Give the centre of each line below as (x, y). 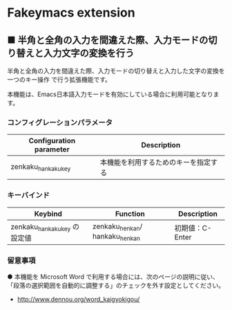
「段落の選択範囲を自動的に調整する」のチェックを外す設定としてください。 (116, 286)
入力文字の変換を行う (89, 53)
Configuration (52, 141)
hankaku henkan (116, 237)
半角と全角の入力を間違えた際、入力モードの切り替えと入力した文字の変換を (116, 71)
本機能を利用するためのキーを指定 (155, 163)
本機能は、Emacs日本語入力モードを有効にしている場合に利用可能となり (110, 94)
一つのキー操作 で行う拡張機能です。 (59, 80)
